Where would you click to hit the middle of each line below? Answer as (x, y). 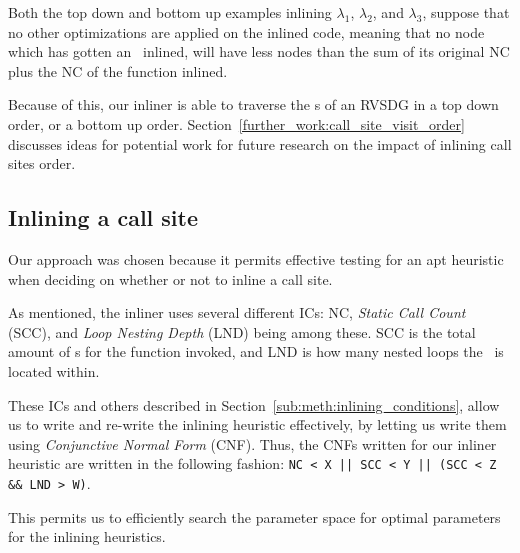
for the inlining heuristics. (87, 536)
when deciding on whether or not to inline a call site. (170, 278)
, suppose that (466, 12)
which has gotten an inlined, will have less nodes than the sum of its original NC (259, 51)
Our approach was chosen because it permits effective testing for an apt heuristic (256, 258)
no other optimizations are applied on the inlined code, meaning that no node (246, 31)
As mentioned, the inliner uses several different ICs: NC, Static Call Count (237, 312)
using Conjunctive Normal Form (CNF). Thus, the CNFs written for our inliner (252, 443)
